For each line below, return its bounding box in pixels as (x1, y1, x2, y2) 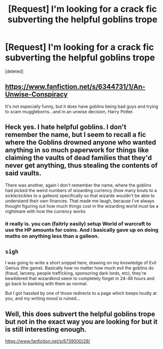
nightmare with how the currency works (5, 208, 86, 214)
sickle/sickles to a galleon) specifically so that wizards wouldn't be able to (5, 192, 155, 198)
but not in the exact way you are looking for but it (5, 317, 158, 326)
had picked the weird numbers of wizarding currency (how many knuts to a (5, 187, 157, 193)
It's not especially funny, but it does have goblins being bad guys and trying (5, 103, 159, 109)
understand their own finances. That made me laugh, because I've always (5, 198, 155, 204)
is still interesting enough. (5, 325, 87, 333)
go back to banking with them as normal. (5, 281, 88, 286)
